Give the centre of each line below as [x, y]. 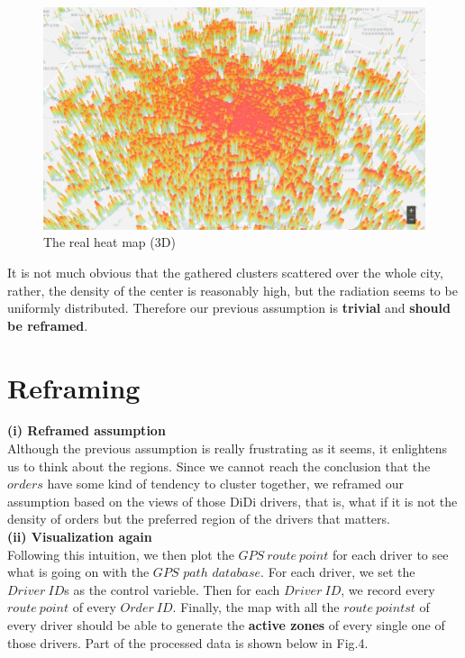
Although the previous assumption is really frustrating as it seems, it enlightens [228, 448]
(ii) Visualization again [80, 537]
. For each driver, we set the [338, 572]
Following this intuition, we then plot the [121, 554]
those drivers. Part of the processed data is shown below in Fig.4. [188, 642]
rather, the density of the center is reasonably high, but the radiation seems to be [232, 290]
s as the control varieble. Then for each [172, 589]
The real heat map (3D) [109, 242]
